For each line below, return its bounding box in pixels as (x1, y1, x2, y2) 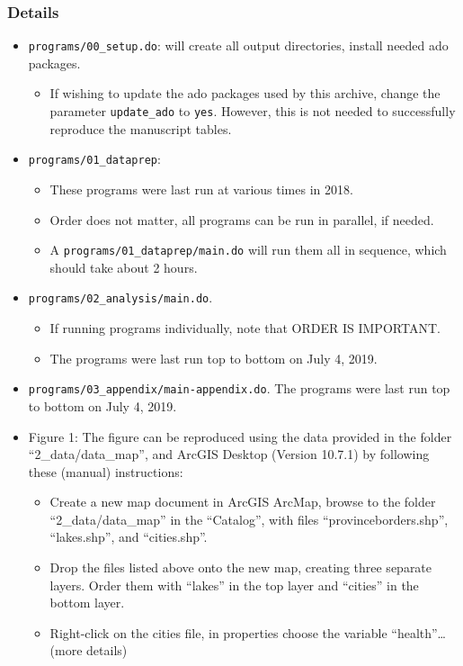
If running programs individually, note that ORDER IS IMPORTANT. (49, 319, 441, 337)
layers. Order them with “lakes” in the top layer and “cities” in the (49, 575, 419, 594)
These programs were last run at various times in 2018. (49, 179, 353, 198)
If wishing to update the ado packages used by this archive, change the (49, 84, 441, 103)
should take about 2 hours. (49, 257, 198, 276)
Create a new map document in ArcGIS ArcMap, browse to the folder (49, 492, 436, 511)
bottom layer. (49, 593, 125, 612)
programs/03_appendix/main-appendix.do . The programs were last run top (28, 379, 450, 398)
